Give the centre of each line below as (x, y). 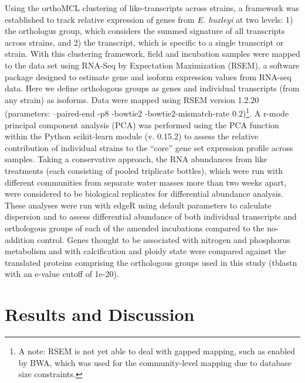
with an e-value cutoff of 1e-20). (62, 274)
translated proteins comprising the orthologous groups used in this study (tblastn (151, 262)
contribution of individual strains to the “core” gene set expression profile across (149, 147)
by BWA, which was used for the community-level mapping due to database (155, 362)
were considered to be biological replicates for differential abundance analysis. (144, 194)
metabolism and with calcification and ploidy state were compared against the (145, 251)
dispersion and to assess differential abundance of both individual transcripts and (151, 216)
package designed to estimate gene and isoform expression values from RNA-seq (148, 76)
